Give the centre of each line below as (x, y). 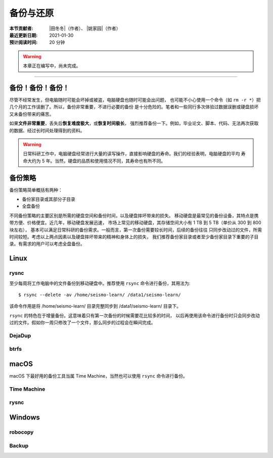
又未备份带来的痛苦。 (32, 114)
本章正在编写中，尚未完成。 (52, 66)
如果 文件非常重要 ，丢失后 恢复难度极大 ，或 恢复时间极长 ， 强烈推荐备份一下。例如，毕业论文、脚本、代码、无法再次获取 (134, 123)
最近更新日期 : (24, 35)
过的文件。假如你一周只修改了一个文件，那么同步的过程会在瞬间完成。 (82, 323)
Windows (25, 418)
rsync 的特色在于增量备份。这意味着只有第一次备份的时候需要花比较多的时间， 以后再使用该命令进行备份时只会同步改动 (135, 315)
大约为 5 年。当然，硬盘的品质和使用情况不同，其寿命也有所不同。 (96, 161)
